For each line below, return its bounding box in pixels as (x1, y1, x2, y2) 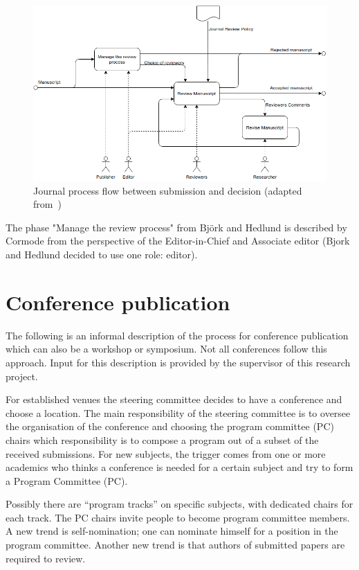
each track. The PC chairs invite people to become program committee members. (6, 510, 350, 524)
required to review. (6, 551, 86, 565)
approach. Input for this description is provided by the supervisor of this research (6, 355, 351, 369)
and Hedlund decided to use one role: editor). (6, 247, 198, 262)
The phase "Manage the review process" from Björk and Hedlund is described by (6, 220, 347, 234)
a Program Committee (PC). (6, 473, 128, 488)
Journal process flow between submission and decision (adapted (33, 183, 302, 197)
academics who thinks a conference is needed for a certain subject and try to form (6, 460, 353, 474)
